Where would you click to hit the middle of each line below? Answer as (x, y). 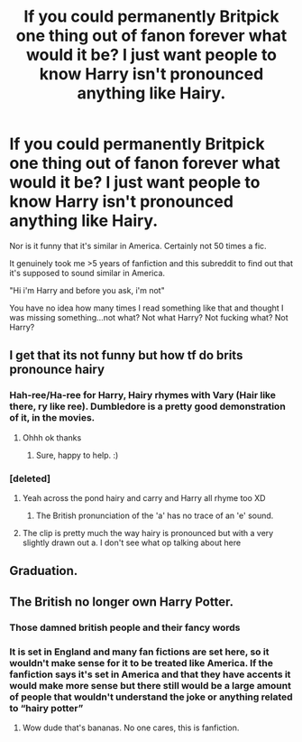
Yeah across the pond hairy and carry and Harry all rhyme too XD (144, 497)
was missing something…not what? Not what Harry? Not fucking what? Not (149, 317)
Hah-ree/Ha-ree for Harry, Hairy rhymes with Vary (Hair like (143, 395)
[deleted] (30, 478)
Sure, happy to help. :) (77, 455)
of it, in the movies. (52, 418)
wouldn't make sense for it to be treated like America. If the (141, 663)
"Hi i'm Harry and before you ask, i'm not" (87, 290)
